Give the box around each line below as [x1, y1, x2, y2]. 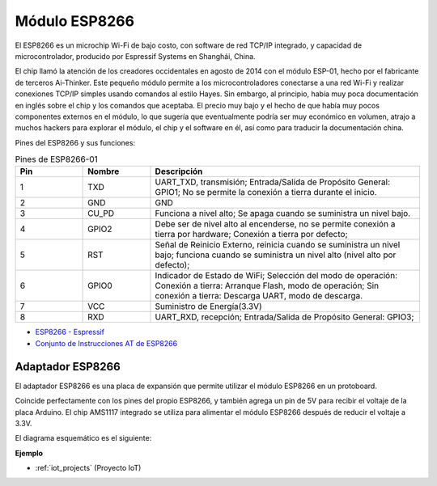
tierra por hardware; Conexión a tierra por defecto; [155, 229, 348, 240]
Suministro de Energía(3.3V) [155, 301, 262, 312]
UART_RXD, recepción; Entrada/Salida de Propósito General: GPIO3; [155, 311, 414, 323]
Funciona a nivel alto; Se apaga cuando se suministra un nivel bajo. [155, 208, 411, 219]
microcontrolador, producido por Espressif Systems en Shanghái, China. [15, 51, 256, 61]
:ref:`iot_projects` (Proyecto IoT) [35, 463, 142, 473]
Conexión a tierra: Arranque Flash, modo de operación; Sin [155, 280, 380, 291]
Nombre [87, 166, 120, 177]
